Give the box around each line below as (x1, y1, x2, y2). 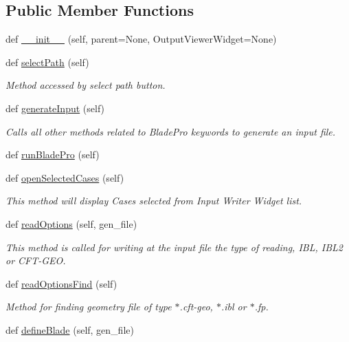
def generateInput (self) (5, 100, 105, 115)
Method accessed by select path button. (5, 78, 166, 92)
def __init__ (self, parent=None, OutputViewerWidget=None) (5, 32, 277, 46)
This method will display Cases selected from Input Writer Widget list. (5, 193, 302, 208)
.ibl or (221, 299, 247, 314)
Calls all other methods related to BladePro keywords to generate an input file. (5, 124, 336, 138)
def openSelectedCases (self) (5, 170, 124, 184)
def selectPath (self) (5, 54, 89, 69)
